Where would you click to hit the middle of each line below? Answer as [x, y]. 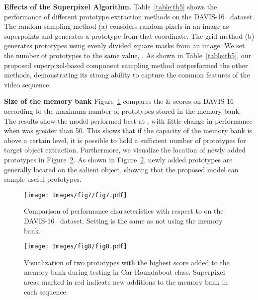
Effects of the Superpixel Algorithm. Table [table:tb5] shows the [111, 6]
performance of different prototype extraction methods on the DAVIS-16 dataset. [129, 16]
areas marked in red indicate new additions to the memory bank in [126, 281]
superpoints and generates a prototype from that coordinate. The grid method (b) [129, 36]
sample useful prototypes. [43, 179]
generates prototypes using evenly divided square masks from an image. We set [125, 45]
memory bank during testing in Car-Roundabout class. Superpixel [125, 272]
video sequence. [28, 84]
